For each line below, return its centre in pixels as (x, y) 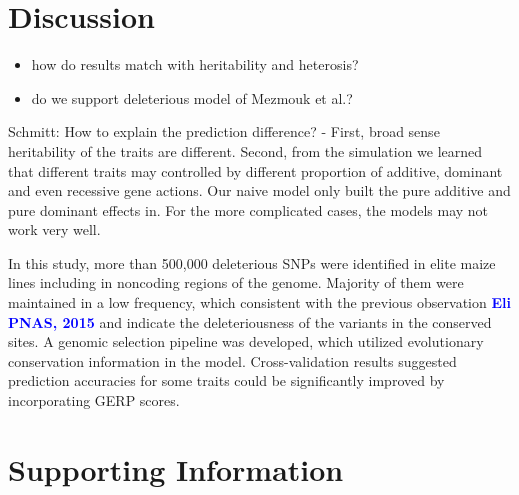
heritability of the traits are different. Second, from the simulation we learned (245, 150)
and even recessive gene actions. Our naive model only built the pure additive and (259, 190)
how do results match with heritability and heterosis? (195, 64)
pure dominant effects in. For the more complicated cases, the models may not (248, 209)
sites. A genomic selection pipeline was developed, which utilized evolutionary (246, 341)
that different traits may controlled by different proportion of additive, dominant (255, 170)
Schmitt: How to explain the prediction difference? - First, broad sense (224, 131)
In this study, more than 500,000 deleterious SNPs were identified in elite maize (252, 262)
